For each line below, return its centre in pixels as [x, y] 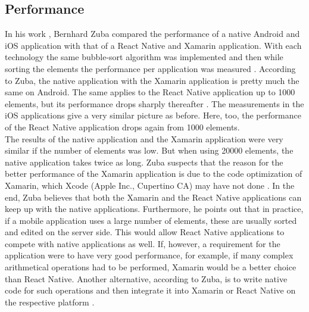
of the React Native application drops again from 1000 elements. [122, 127]
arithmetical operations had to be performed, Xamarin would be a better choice [151, 267]
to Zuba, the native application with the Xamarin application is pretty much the [152, 80]
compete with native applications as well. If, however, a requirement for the [143, 243]
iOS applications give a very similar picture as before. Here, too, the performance [153, 115]
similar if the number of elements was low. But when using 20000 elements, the [149, 150]
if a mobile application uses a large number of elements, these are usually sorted [151, 220]
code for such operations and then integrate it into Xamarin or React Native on [150, 290]
